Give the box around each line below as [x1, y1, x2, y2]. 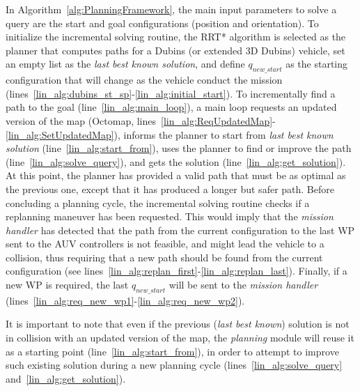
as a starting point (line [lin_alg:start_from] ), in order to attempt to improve [6, 344, 339, 358]
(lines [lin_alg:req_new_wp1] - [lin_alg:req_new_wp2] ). [6, 293, 245, 307]
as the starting [285, 56, 348, 71]
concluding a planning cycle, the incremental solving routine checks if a [6, 195, 310, 210]
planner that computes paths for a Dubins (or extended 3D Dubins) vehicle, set [6, 43, 345, 57]
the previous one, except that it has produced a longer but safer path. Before [6, 181, 334, 196]
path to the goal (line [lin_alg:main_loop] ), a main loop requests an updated [6, 100, 337, 114]
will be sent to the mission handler [169, 277, 318, 292]
